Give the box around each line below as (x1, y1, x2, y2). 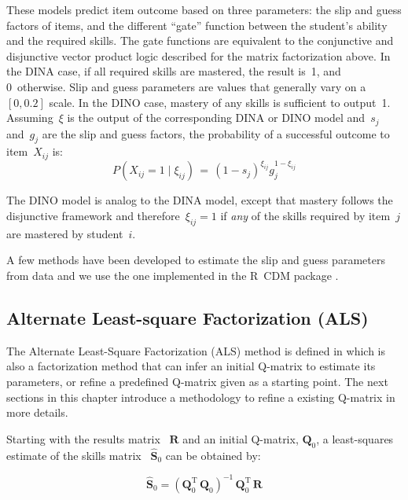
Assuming (6, 109, 53, 126)
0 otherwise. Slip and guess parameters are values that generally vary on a (6, 78, 366, 94)
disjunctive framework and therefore (6, 207, 180, 223)
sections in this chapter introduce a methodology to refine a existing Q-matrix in (6, 388, 395, 405)
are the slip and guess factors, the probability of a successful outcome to (42, 125, 390, 142)
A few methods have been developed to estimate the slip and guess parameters (6, 252, 385, 268)
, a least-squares (316, 430, 394, 447)
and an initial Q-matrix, (182, 430, 299, 447)
